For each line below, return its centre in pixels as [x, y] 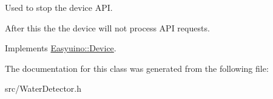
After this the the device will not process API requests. [107, 27]
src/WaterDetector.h [43, 88]
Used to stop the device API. [59, 7]
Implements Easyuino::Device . [61, 48]
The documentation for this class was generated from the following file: [137, 68]
